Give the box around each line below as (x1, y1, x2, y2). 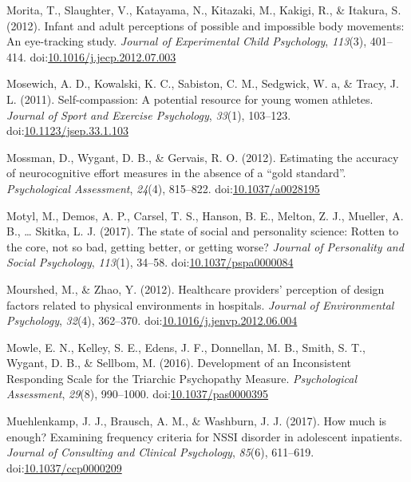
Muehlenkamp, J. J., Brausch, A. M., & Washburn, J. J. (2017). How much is (6, 413, 387, 429)
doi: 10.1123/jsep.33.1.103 (6, 122, 128, 139)
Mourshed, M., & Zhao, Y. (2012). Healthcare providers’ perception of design (6, 280, 385, 297)
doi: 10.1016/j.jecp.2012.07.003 (30, 48, 176, 65)
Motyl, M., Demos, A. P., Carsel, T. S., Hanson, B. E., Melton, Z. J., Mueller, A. (6, 207, 404, 223)
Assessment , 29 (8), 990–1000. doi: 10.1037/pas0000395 (6, 385, 269, 402)
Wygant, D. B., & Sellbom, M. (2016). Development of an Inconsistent (6, 354, 352, 371)
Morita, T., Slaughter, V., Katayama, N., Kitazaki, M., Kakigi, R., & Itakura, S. (6, 2, 401, 18)
